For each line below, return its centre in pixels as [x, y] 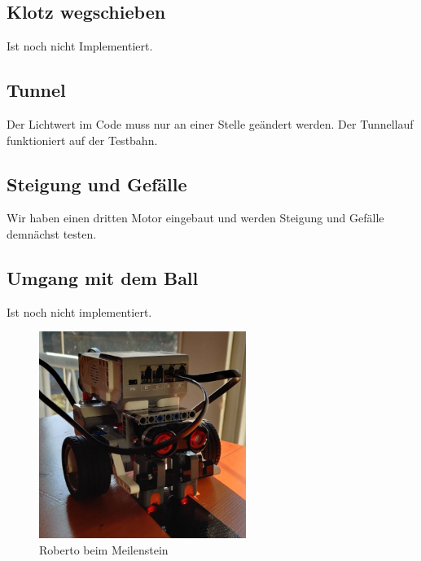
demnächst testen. [52, 233]
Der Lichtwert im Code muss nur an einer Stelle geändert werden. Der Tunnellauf [210, 124]
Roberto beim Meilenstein [104, 549]
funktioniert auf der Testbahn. [82, 140]
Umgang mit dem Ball [103, 277]
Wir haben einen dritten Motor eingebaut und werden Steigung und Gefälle [195, 218]
